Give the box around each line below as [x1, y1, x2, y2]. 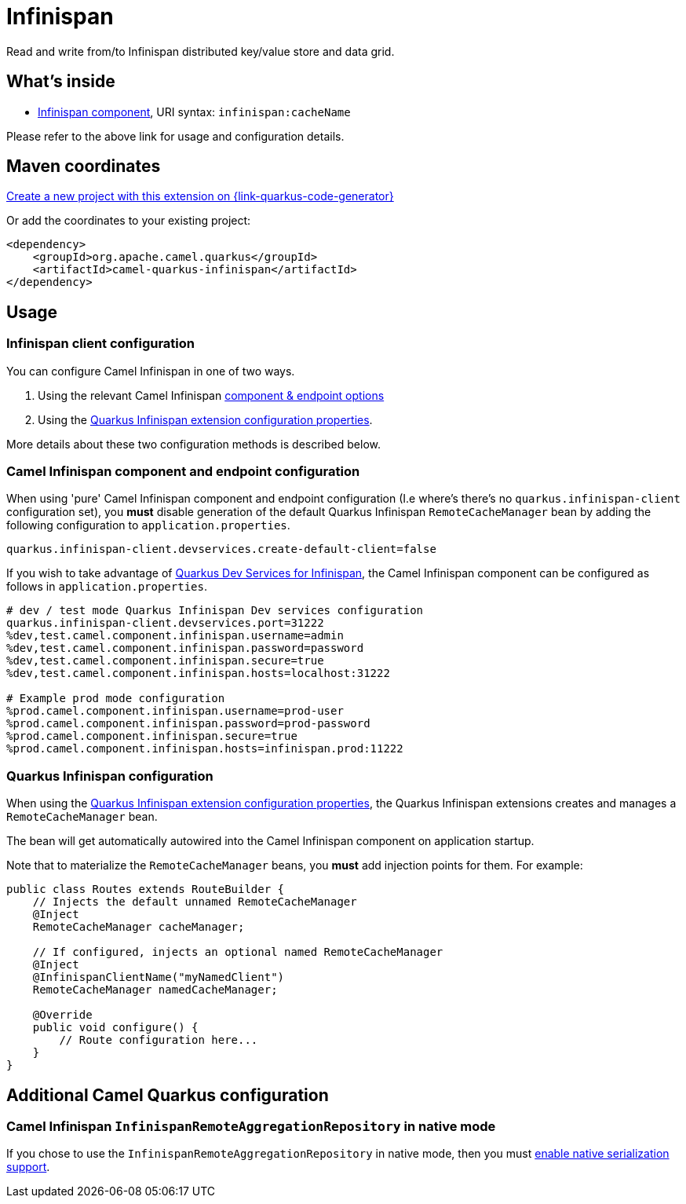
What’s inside [6, 71, 115, 92]
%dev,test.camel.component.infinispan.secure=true [6, 654, 324, 668]
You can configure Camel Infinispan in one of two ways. [6, 364, 295, 378]
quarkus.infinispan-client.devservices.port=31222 [6, 617, 324, 630]
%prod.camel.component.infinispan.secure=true [6, 730, 297, 743]
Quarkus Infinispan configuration [6, 767, 213, 784]
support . [6, 1160, 50, 1174]
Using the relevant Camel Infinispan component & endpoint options [38, 388, 385, 402]
